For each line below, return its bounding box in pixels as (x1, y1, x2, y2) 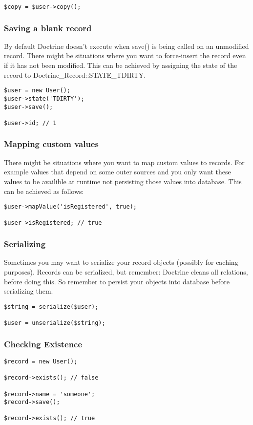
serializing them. (4, 286, 53, 296)
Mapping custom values (4, 138, 99, 150)
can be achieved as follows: (4, 186, 84, 196)
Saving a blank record (4, 21, 92, 34)
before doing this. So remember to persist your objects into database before (4, 276, 230, 286)
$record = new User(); (4, 358, 78, 365)
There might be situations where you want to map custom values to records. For (4, 157, 245, 167)
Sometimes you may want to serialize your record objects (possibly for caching (4, 257, 238, 267)
